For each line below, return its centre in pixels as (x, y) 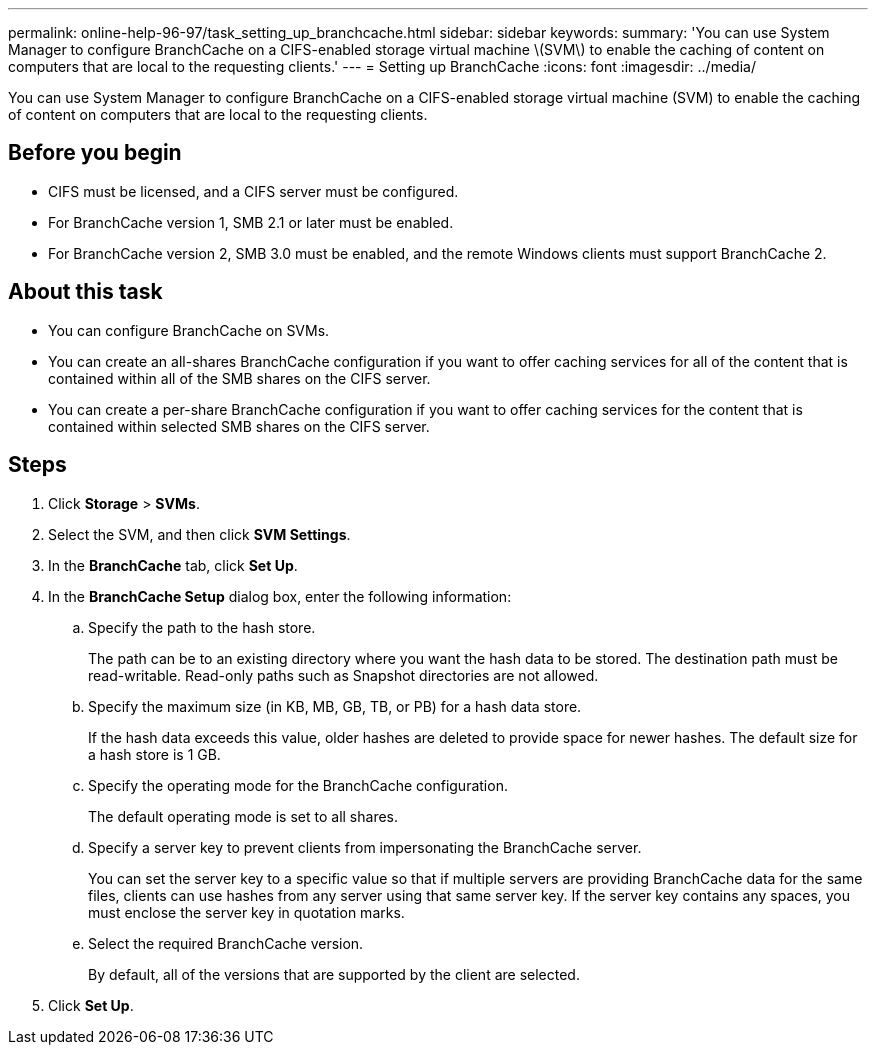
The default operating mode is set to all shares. (243, 816)
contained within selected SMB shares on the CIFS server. (239, 426)
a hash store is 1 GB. (154, 754)
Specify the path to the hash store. (202, 627)
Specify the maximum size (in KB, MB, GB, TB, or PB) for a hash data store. (335, 706)
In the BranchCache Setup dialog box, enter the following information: (280, 596)
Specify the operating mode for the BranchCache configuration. (298, 785)
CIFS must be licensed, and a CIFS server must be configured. (253, 191)
